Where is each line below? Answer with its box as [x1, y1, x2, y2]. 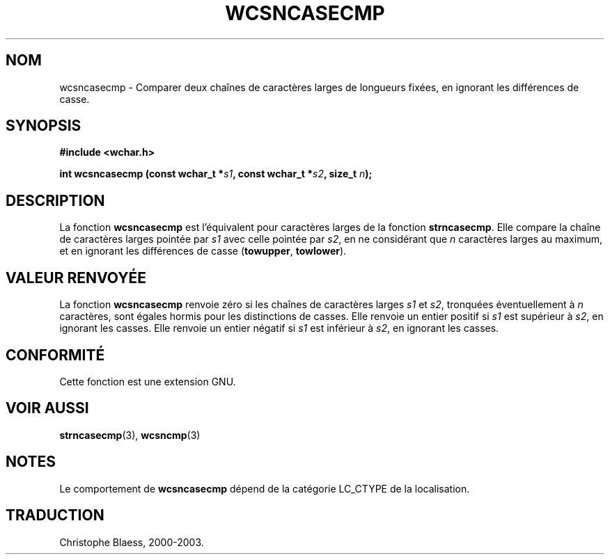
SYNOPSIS [6, 117, 81, 135]
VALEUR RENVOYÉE [6, 269, 146, 287]
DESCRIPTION [6, 191, 105, 209]
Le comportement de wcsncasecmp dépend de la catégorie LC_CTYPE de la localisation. [59, 482, 470, 495]
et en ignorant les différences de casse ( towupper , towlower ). [59, 245, 347, 257]
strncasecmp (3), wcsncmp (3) [59, 429, 201, 441]
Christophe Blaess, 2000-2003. [59, 536, 204, 548]
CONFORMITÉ [6, 346, 105, 364]
